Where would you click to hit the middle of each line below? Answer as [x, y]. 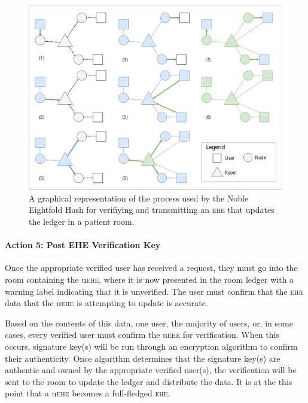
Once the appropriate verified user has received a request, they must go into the [151, 268]
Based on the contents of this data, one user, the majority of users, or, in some [149, 323]
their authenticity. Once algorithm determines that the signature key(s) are [143, 358]
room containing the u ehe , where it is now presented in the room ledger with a [150, 279]
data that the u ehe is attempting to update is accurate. [106, 303]
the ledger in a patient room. [82, 222]
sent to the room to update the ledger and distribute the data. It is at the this [149, 381]
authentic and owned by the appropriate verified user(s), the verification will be [151, 370]
